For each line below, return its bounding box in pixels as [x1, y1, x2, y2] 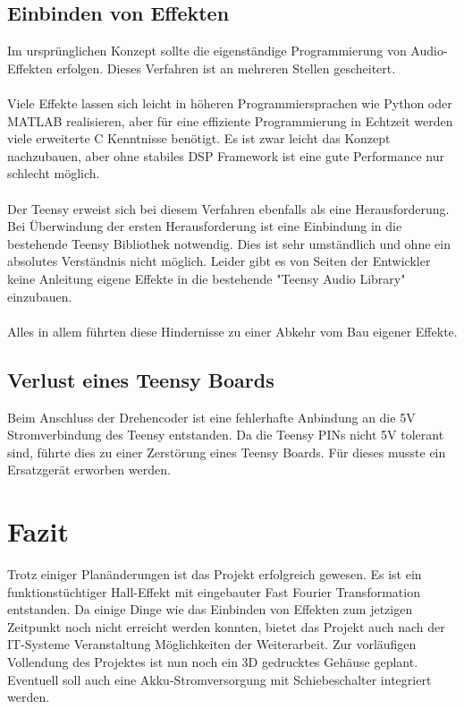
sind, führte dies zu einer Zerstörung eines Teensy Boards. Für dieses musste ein [7, 442, 446, 461]
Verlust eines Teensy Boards [7, 365, 274, 393]
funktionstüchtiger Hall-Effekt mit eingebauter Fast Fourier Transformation [7, 582, 420, 601]
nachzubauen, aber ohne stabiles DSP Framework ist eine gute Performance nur [7, 146, 444, 165]
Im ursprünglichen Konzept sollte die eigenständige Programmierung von [7, 41, 407, 60]
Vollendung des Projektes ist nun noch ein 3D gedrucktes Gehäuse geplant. [7, 652, 418, 671]
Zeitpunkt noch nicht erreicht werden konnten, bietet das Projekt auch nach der [7, 617, 445, 636]
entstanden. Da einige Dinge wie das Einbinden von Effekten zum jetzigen [7, 600, 413, 619]
